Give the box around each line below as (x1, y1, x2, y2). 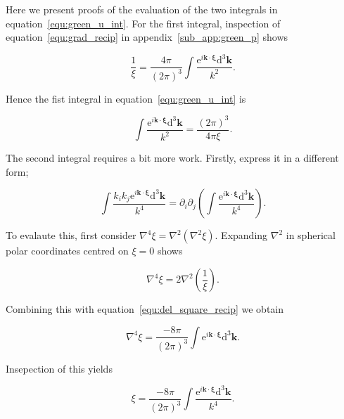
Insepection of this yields (6, 361, 113, 375)
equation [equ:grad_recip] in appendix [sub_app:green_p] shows (6, 30, 288, 44)
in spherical (286, 228, 336, 243)
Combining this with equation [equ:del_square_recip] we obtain (6, 302, 284, 316)
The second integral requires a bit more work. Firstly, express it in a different (6, 150, 339, 165)
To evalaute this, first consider (6, 228, 136, 243)
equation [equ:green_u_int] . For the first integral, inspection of (6, 15, 281, 30)
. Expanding (215, 228, 268, 243)
